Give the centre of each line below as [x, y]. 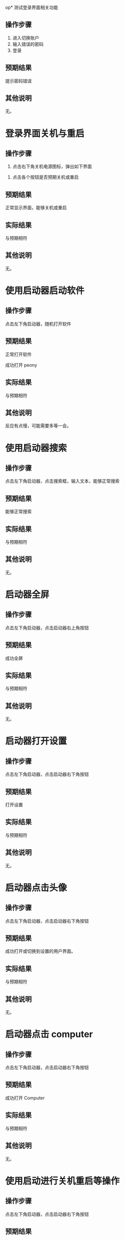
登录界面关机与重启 [45, 134]
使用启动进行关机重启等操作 [62, 1181]
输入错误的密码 [28, 44]
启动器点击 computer [49, 1034]
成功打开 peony [21, 365]
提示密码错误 [18, 81]
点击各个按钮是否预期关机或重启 [45, 177]
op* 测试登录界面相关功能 [32, 7]
